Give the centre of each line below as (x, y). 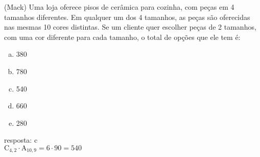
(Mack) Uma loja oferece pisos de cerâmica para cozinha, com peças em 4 (119, 7)
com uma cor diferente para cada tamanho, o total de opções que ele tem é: (122, 37)
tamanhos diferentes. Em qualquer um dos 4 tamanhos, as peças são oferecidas (127, 17)
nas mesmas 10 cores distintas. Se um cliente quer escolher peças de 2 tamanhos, (130, 27)
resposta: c (21, 140)
